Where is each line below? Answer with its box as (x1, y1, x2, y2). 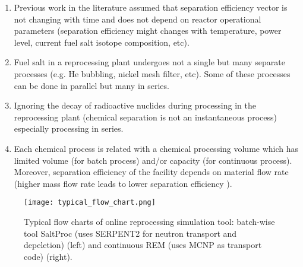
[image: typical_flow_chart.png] (24, 198, 156, 207)
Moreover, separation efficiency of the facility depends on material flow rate (14, 166, 289, 178)
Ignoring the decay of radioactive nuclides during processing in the (14, 99, 256, 112)
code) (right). (24, 250, 72, 262)
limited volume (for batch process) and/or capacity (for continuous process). (14, 154, 292, 166)
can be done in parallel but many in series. (14, 79, 169, 91)
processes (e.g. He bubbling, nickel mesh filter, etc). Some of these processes (14, 67, 291, 80)
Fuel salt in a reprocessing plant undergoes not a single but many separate (14, 56, 285, 68)
